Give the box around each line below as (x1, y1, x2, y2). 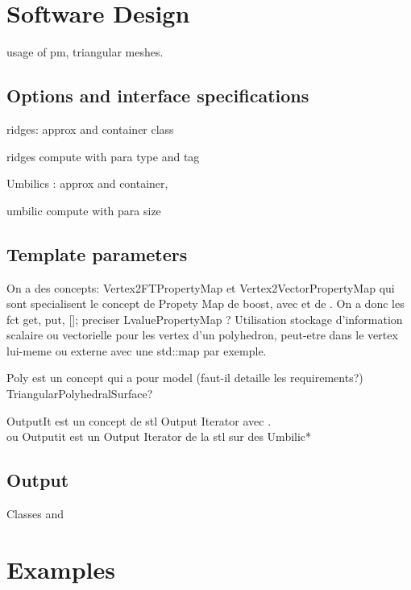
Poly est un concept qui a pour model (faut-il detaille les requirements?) (6, 369, 363, 386)
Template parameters (6, 241, 188, 266)
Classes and (6, 505, 64, 522)
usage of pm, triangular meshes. (6, 44, 164, 60)
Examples (6, 552, 115, 585)
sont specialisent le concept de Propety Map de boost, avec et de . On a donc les (6, 295, 405, 312)
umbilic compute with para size (6, 202, 161, 218)
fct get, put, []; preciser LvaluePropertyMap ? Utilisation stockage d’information (6, 310, 403, 327)
